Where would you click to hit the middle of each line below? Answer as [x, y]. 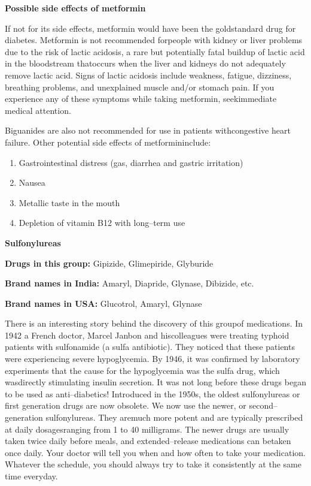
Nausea [32, 182]
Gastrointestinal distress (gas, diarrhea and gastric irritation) [131, 162]
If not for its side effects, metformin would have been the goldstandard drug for [150, 28]
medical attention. [38, 110]
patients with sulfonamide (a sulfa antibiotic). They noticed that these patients [150, 347]
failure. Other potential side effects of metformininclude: [108, 142]
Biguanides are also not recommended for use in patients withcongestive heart [148, 130]
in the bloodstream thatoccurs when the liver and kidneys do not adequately [145, 63]
